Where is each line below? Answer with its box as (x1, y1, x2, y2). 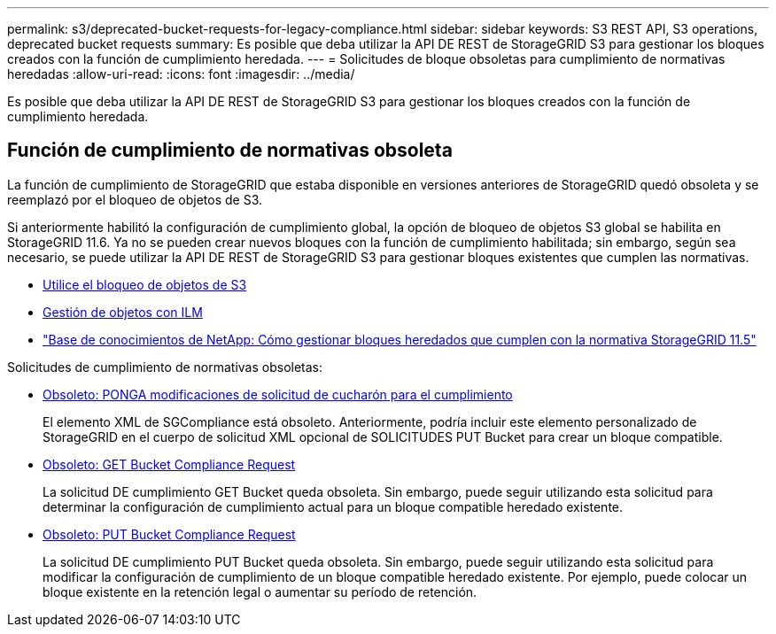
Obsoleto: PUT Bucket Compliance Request (43, 526, 296, 542)
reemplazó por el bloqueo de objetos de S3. (7, 191, 263, 207)
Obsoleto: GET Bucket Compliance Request (43, 456, 296, 472)
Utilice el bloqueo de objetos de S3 (43, 276, 247, 292)
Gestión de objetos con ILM (43, 304, 203, 320)
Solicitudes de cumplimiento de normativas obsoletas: (7, 359, 323, 375)
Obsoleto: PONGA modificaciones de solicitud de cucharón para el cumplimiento (43, 386, 513, 402)
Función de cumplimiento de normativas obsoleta (7, 139, 453, 162)
